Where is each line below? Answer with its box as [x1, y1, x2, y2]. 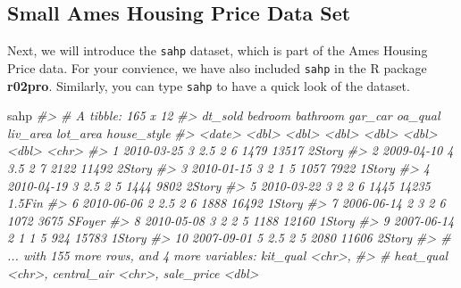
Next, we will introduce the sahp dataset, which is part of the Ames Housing [7, 41, 428, 60]
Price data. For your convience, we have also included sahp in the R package [7, 58, 427, 77]
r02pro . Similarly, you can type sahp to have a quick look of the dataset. [7, 76, 410, 95]
